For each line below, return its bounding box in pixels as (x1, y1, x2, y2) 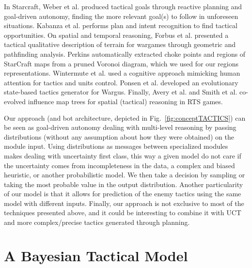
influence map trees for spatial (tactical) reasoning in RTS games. (28, 96, 223, 106)
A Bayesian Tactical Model (4, 245, 188, 265)
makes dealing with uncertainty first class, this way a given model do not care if (4, 150, 241, 160)
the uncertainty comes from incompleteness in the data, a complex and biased (4, 160, 235, 170)
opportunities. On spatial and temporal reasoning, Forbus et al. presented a (4, 30, 229, 40)
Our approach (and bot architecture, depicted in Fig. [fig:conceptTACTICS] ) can (4, 112, 246, 123)
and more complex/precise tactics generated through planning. (4, 217, 190, 227)
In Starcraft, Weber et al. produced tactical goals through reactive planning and (4, 1, 242, 11)
